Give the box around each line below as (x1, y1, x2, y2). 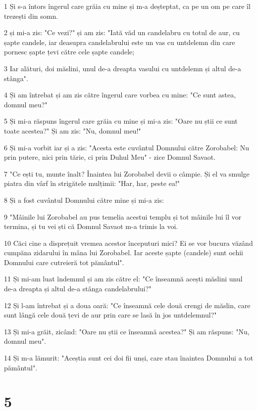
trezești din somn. (4, 10, 58, 21)
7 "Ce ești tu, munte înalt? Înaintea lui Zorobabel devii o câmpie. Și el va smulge (4, 168, 250, 179)
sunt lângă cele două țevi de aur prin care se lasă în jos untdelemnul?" (4, 310, 217, 320)
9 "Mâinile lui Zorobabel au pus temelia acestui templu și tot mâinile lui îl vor (4, 211, 242, 222)
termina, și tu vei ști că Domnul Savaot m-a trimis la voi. (4, 221, 178, 231)
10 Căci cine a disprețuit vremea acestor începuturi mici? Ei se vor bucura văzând (4, 237, 253, 248)
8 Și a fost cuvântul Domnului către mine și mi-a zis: (4, 194, 164, 205)
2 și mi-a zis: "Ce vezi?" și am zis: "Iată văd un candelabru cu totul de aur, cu (4, 27, 240, 38)
